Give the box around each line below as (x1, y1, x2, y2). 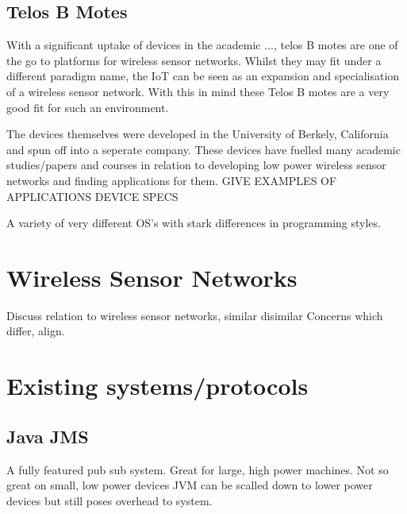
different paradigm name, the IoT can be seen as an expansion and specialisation (6, 68, 400, 84)
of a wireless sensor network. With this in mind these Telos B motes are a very (6, 83, 390, 99)
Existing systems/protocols (6, 369, 309, 402)
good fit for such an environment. (6, 99, 169, 115)
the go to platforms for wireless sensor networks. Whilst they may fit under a (6, 52, 382, 68)
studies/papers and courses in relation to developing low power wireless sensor (6, 157, 386, 173)
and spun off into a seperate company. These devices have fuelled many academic (6, 141, 401, 157)
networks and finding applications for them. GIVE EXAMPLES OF (6, 172, 337, 188)
